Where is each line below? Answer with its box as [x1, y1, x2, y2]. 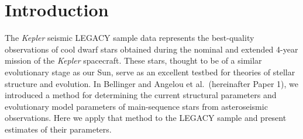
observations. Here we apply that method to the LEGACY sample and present [5, 112, 287, 124]
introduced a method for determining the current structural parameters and [5, 89, 277, 101]
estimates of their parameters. [5, 123, 112, 135]
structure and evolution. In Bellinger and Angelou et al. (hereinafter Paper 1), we [5, 77, 299, 89]
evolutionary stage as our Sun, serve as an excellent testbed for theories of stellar [5, 65, 295, 78]
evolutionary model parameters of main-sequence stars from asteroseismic [5, 100, 268, 112]
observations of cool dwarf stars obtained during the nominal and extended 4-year [5, 43, 298, 55]
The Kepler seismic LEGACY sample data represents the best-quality [5, 32, 254, 44]
